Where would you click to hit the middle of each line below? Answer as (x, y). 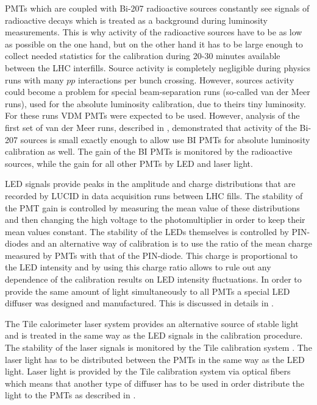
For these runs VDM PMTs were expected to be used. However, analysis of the (152, 115)
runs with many (34, 79)
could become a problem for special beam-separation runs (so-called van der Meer (158, 92)
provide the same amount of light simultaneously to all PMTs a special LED (148, 291)
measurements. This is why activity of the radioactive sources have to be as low (154, 32)
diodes (17, 243)
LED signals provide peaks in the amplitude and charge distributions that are (150, 184)
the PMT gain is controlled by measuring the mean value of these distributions (152, 207)
